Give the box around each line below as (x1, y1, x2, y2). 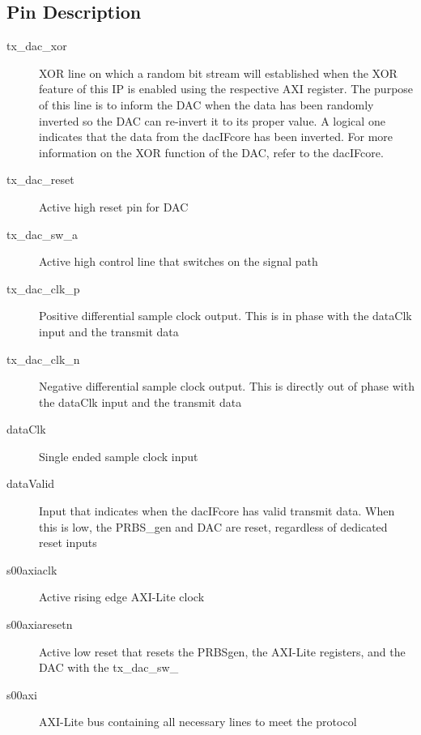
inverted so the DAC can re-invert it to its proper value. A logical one (39, 112, 385, 129)
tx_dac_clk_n (6, 350, 80, 367)
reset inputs (39, 534, 97, 551)
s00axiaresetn (6, 616, 73, 633)
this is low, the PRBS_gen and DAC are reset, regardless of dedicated (39, 518, 388, 535)
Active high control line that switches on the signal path (39, 253, 318, 270)
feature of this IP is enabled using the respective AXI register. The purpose (39, 80, 414, 97)
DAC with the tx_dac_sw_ (39, 659, 179, 676)
